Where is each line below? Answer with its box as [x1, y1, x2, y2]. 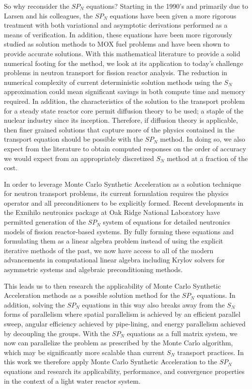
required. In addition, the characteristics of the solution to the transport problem [4, 96, 245, 106]
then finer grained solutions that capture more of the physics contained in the [4, 124, 235, 134]
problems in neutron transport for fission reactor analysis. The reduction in [4, 67, 227, 78]
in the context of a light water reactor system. [4, 375, 141, 386]
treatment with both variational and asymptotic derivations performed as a [4, 20, 228, 30]
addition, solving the [4, 299, 65, 309]
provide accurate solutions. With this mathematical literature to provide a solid [4, 48, 240, 58]
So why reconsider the [4, 1, 69, 11]
